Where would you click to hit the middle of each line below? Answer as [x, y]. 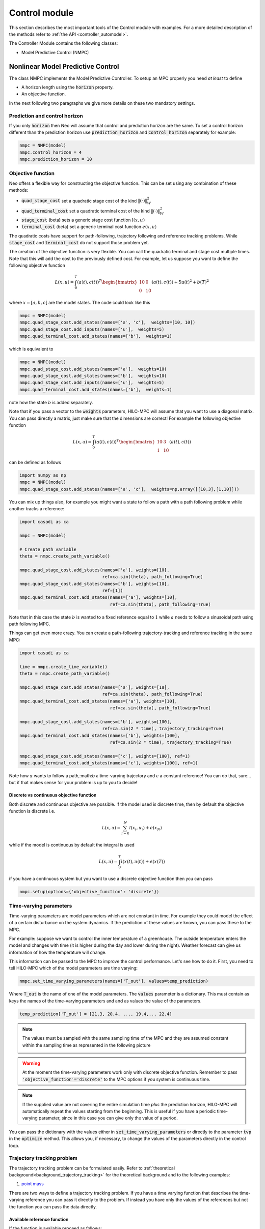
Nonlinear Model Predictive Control [64, 66]
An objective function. [44, 94]
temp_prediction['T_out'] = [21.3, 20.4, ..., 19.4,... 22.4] [96, 1014]
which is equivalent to [31, 349]
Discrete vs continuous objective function [53, 795]
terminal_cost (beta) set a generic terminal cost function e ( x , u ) [89, 227]
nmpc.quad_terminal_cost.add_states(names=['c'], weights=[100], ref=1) [109, 763]
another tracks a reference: [37, 509]
